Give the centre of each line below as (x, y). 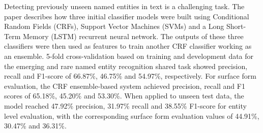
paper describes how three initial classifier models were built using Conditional (127, 16)
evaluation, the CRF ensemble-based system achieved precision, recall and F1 (125, 86)
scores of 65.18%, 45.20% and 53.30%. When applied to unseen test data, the (124, 96)
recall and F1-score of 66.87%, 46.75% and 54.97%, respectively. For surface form (130, 76)
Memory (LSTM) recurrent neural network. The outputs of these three (133, 36)
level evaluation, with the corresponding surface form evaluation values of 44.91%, (132, 115)
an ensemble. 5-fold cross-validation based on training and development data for (129, 56)
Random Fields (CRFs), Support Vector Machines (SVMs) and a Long (114, 26)
